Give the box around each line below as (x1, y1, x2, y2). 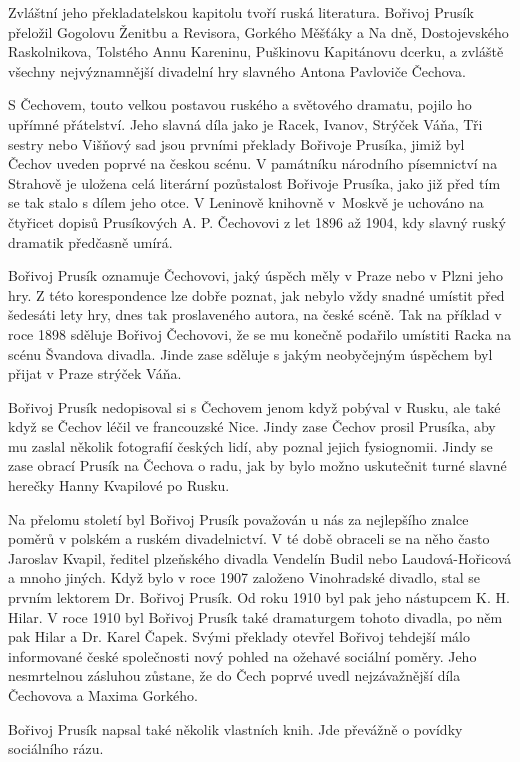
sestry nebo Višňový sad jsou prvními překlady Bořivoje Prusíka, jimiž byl (8, 133, 465, 154)
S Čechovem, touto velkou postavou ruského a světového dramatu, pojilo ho (8, 94, 472, 115)
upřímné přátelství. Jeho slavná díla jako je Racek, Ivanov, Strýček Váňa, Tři (8, 113, 483, 134)
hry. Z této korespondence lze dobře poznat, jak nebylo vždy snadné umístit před (8, 284, 505, 305)
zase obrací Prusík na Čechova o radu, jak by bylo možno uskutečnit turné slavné (8, 455, 507, 476)
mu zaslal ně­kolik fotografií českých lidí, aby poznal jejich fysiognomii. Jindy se (8, 435, 493, 456)
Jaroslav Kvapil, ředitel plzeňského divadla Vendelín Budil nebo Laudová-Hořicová (8, 547, 512, 568)
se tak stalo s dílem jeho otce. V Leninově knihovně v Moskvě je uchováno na (8, 192, 484, 213)
